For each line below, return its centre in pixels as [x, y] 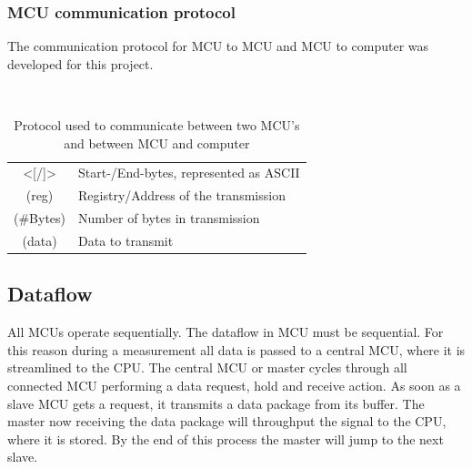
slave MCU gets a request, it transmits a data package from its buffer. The [216, 403]
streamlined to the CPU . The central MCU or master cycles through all [207, 367]
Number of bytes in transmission [169, 218]
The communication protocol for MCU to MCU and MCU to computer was [218, 46]
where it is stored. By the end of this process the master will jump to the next [226, 438]
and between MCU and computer [157, 143]
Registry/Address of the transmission [182, 195]
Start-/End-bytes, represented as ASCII [189, 173]
